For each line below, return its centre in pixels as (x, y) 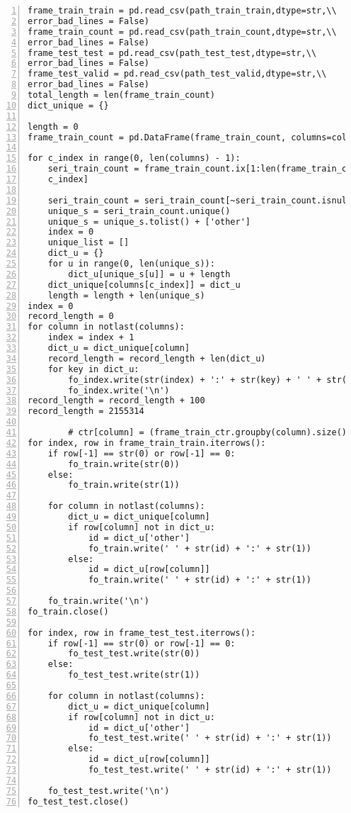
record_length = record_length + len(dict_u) (157, 358)
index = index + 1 (91, 338)
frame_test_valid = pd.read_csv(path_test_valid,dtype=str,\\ (177, 74)
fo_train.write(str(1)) (124, 485)
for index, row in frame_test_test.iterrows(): (142, 633)
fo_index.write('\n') (119, 390)
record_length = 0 (71, 316)
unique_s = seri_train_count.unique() (139, 211)
